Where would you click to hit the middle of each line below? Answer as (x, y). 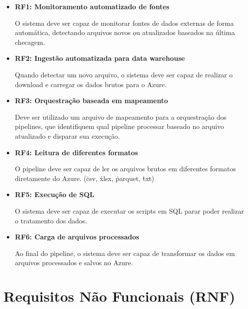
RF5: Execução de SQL (55, 194)
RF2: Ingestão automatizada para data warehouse (100, 58)
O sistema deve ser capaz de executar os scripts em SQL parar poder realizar (129, 210)
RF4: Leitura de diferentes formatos (76, 152)
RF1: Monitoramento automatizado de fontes (92, 6)
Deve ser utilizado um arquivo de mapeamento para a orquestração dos (121, 117)
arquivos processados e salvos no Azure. (74, 263)
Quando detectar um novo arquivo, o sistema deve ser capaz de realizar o (124, 74)
